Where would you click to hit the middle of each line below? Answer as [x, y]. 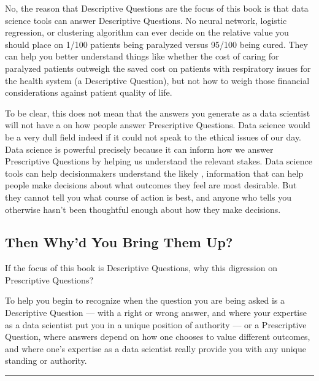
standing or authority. [46, 360]
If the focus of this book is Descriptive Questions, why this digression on [141, 268]
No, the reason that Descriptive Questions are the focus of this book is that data [157, 8]
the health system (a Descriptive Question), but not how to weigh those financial [157, 80]
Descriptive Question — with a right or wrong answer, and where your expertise [156, 313]
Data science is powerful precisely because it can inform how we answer [139, 149]
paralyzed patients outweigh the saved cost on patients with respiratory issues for [158, 68]
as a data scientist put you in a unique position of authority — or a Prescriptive [156, 324]
